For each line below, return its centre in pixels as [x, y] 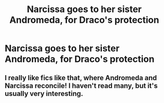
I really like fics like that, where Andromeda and [81, 78]
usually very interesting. [44, 94]
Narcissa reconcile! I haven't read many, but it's [81, 86]
